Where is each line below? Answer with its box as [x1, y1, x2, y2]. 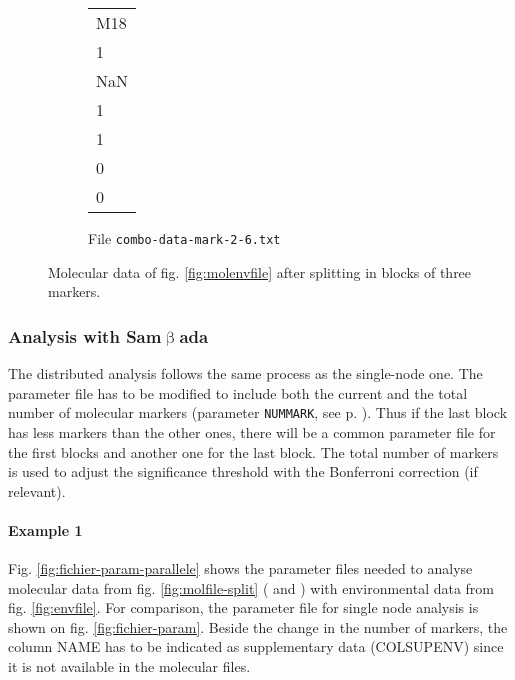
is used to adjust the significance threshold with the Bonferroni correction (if [8, 461, 478, 482]
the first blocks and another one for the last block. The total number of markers [8, 441, 499, 462]
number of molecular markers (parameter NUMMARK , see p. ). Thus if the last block [8, 402, 508, 423]
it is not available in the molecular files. [8, 656, 251, 677]
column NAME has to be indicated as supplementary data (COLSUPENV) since [8, 636, 504, 657]
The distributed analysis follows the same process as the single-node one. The [8, 363, 483, 384]
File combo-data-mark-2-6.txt [88, 228, 281, 248]
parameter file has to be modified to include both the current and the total [8, 382, 468, 403]
